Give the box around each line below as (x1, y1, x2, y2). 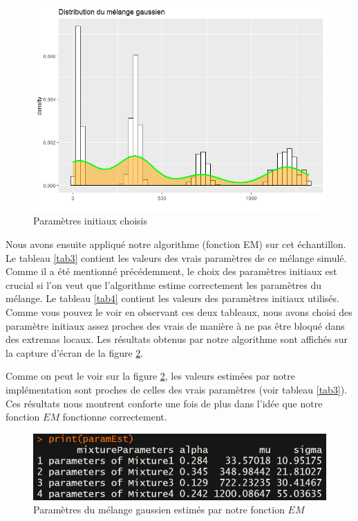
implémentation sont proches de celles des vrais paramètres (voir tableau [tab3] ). (6, 382, 348, 396)
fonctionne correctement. (62, 409, 167, 424)
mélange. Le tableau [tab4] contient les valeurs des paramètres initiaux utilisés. (6, 291, 339, 306)
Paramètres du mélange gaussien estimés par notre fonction (33, 502, 285, 517)
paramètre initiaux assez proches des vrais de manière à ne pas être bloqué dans (6, 318, 345, 333)
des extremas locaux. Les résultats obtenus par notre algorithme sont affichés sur (6, 332, 348, 346)
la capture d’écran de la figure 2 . (6, 345, 144, 360)
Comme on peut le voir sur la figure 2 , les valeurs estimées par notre (6, 369, 296, 383)
